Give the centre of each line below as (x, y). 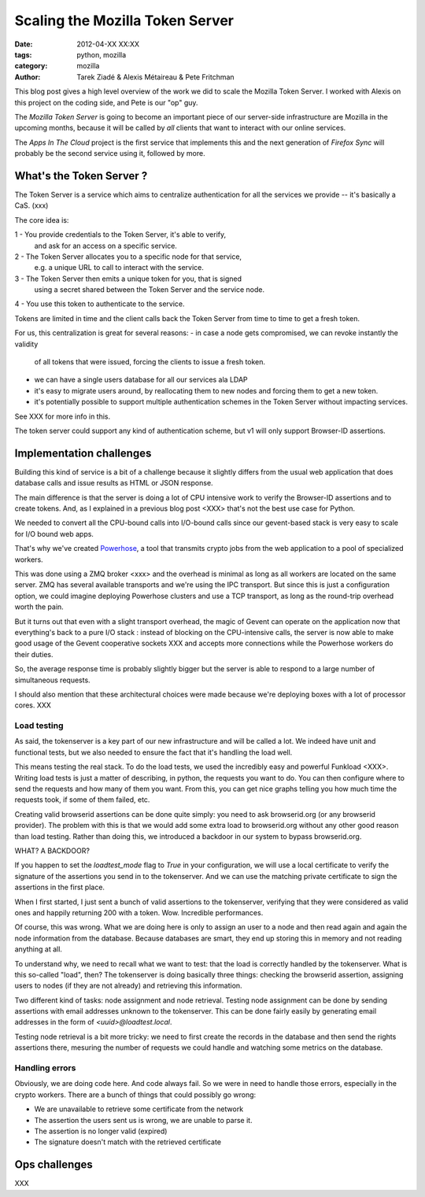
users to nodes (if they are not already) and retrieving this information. (129, 986)
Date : (24, 44)
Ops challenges (54, 1165)
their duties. (34, 654)
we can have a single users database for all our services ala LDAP (141, 380)
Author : (28, 77)
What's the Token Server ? (81, 176)
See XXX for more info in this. (63, 416)
